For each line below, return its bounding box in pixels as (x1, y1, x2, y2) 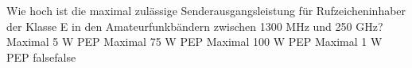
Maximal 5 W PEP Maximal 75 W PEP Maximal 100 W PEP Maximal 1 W (6, 33, 383, 50)
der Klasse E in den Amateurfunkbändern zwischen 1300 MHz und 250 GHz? (6, 17, 383, 34)
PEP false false (6, 48, 76, 65)
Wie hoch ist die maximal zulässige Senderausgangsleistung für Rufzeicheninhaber (6, 2, 406, 18)
